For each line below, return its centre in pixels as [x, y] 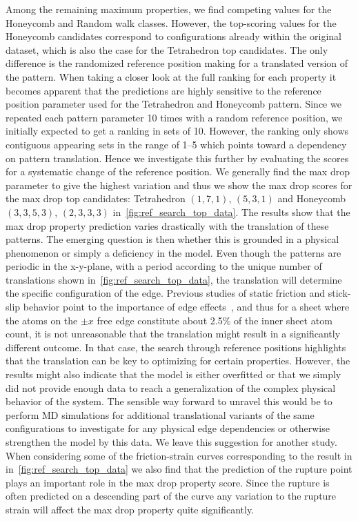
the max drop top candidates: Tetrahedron [96, 198]
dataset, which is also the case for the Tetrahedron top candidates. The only [167, 49]
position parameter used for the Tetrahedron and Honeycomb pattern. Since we [173, 104]
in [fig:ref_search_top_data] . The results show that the [231, 212]
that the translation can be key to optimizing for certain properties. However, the [178, 361]
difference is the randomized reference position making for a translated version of [177, 63]
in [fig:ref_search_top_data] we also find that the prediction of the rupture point [179, 469]
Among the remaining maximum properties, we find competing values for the [169, 9]
